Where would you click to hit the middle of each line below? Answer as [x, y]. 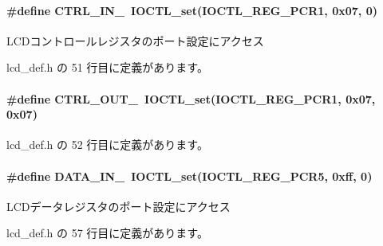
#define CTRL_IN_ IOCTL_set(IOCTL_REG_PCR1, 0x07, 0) [192, 10]
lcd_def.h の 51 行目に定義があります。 [107, 67]
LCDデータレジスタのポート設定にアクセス [118, 206]
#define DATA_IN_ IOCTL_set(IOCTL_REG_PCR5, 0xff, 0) [190, 176]
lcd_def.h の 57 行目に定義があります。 [107, 233]
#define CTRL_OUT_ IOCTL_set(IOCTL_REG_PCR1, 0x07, [191, 98]
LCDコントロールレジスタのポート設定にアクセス [135, 40]
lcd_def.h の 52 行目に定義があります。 [107, 144]
